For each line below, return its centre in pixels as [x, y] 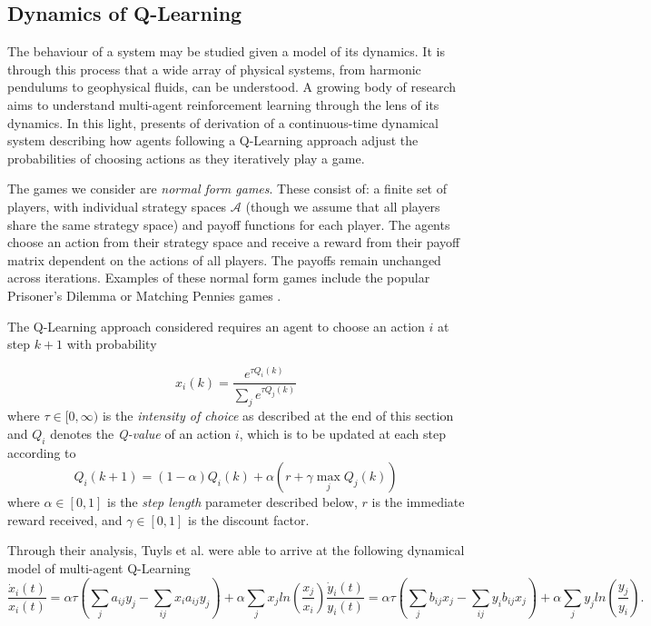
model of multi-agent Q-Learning [99, 567]
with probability [112, 344]
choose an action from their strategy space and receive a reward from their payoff [234, 242]
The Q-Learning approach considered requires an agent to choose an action [216, 326]
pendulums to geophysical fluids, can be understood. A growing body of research [232, 87]
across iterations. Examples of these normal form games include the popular [219, 278]
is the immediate [418, 502]
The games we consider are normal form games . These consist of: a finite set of [227, 189]
